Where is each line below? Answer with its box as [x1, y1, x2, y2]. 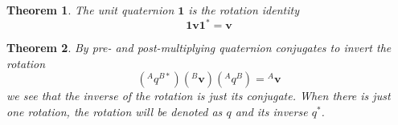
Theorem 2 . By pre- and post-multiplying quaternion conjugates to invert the [6, 39, 392, 56]
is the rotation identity [188, 2, 299, 18]
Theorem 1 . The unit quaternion [6, 2, 174, 18]
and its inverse [235, 103, 308, 119]
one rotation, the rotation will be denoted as [6, 103, 223, 119]
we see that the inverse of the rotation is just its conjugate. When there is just [6, 87, 391, 104]
